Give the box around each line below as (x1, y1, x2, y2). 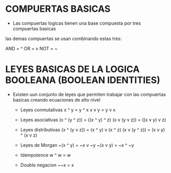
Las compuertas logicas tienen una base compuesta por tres (12, 20, 141, 26)
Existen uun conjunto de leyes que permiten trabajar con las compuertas (12, 91, 166, 98)
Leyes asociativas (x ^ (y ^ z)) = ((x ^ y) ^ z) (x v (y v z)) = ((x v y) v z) (20, 117, 166, 123)
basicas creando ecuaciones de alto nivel (12, 97, 101, 103)
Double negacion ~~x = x (20, 162, 74, 168)
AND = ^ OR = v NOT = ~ (5, 45, 58, 51)
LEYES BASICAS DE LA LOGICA (5, 64, 140, 75)
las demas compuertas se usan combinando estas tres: (5, 35, 122, 42)
